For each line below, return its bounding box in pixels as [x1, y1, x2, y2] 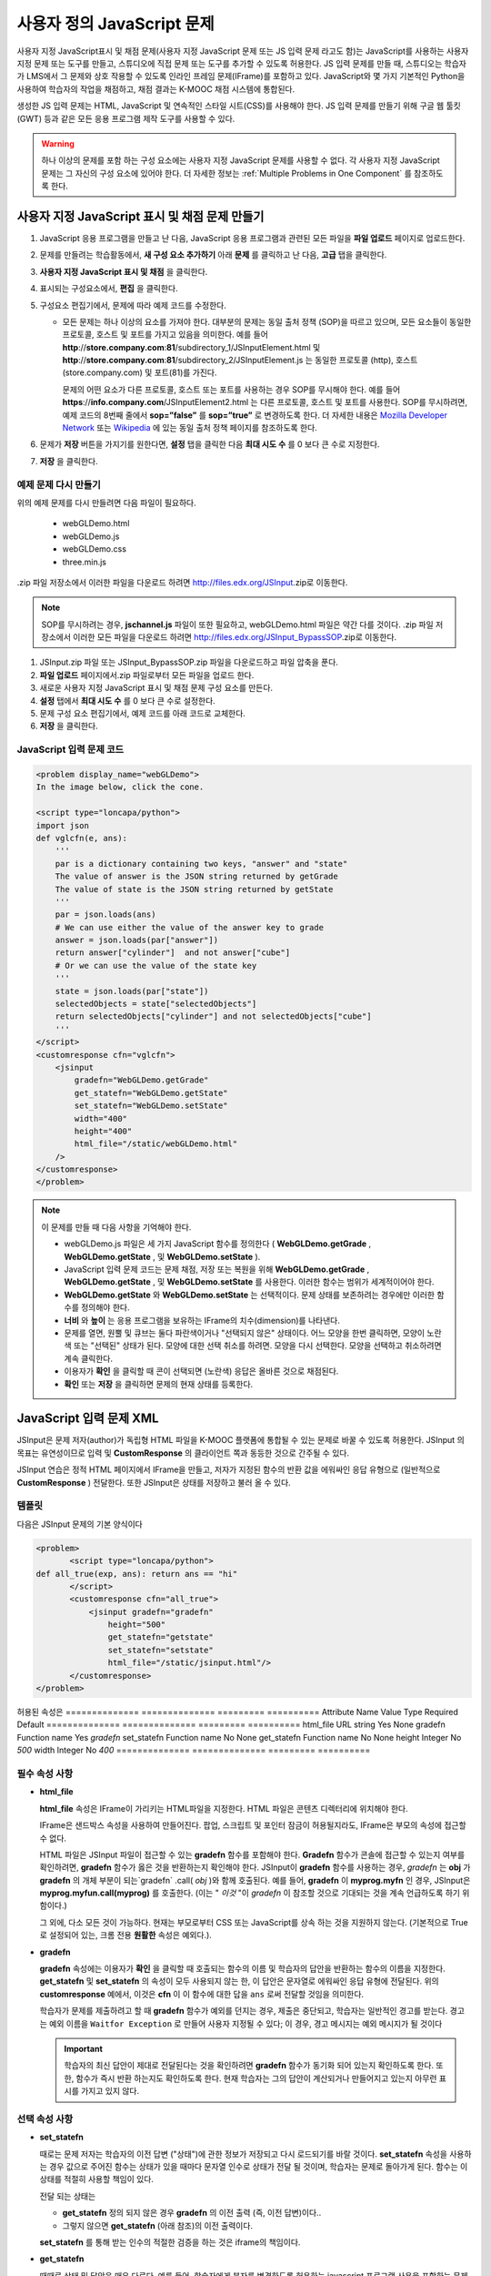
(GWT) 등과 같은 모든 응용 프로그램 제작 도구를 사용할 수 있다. [16, 113, 235, 124]
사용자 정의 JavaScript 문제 [16, 14, 215, 34]
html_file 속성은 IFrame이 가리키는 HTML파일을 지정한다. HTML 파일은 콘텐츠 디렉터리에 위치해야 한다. [39, 1803, 408, 1814]
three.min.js [62, 556, 106, 567]
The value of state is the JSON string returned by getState [55, 884, 334, 894]
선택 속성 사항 [16, 2112, 74, 2125]
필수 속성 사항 [16, 1767, 74, 1780]
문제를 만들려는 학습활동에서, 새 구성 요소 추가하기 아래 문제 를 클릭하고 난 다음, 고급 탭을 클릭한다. [39, 249, 387, 260]
